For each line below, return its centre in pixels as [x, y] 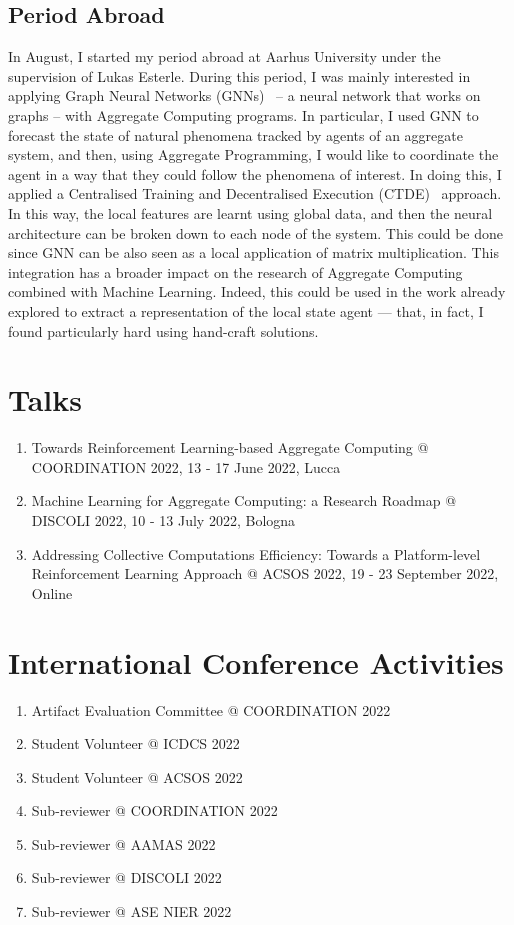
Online [52, 592]
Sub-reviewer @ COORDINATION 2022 [154, 810]
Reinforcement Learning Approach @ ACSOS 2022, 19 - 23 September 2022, [265, 573]
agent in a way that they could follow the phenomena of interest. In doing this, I [255, 173]
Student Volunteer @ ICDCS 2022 [135, 743]
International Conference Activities [256, 661]
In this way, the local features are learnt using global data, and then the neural [250, 212]
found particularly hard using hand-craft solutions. [163, 330]
